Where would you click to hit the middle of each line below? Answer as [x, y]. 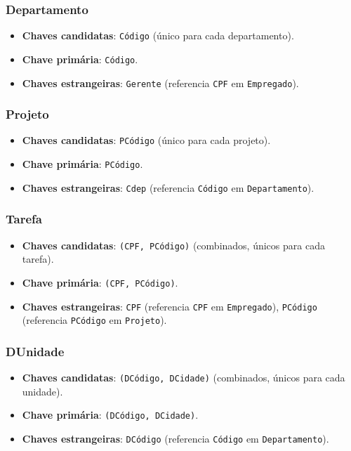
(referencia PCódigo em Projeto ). [94, 320]
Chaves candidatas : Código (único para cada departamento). [158, 35]
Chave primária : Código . [80, 59]
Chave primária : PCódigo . [82, 164]
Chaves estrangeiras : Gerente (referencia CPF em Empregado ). [160, 83]
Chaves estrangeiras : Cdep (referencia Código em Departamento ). [168, 187]
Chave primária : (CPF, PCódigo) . [100, 282]
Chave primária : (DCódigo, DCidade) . [110, 415]
